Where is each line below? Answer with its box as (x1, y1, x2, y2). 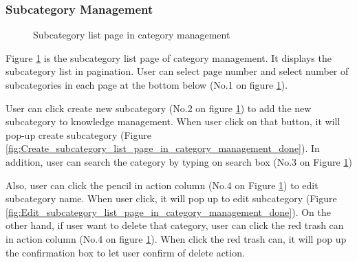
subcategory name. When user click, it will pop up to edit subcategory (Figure (6, 191, 337, 206)
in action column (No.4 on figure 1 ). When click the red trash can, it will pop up (6, 231, 347, 245)
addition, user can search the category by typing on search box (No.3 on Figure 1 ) (6, 154, 352, 168)
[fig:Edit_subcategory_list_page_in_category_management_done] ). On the (6, 204, 331, 219)
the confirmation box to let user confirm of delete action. (6, 245, 245, 259)
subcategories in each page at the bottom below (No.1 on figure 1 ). (6, 78, 288, 91)
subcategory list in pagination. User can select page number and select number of (6, 64, 349, 78)
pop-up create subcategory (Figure (6, 127, 151, 142)
